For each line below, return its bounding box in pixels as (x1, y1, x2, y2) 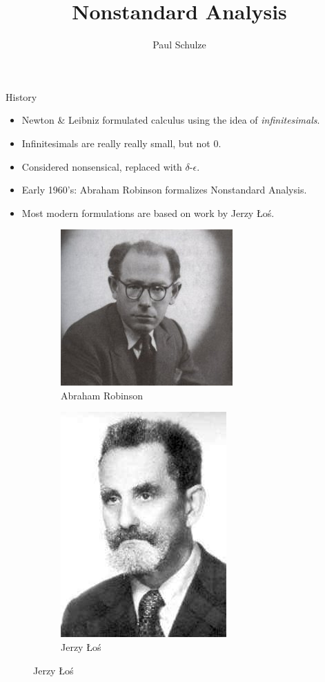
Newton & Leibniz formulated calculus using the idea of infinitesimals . (21, 113, 320, 127)
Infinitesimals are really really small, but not (21, 135, 210, 150)
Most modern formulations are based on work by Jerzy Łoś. (21, 205, 275, 220)
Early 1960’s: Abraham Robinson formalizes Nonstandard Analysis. (21, 182, 307, 197)
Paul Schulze (152, 37, 206, 52)
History (6, 89, 37, 104)
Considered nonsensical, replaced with (21, 159, 182, 173)
